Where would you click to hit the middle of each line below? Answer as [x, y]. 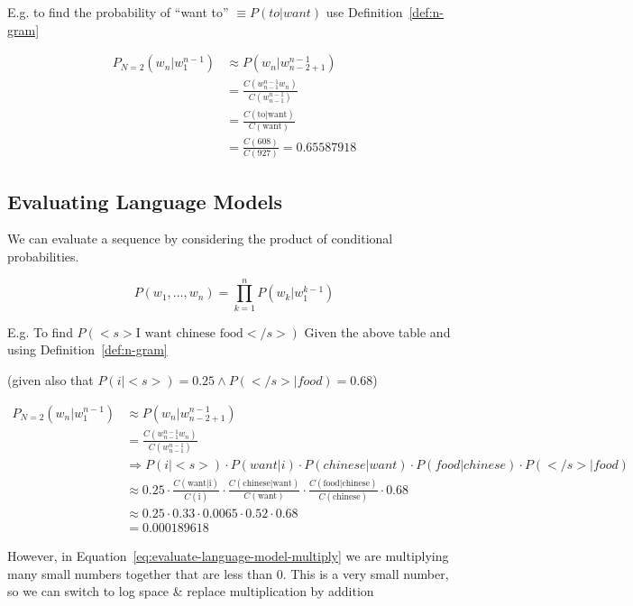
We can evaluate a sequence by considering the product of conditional [200, 239]
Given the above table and [377, 331]
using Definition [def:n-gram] [87, 349]
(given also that [50, 379]
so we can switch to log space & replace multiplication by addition [191, 591]
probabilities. [43, 256]
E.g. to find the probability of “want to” [118, 12]
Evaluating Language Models [145, 201]
